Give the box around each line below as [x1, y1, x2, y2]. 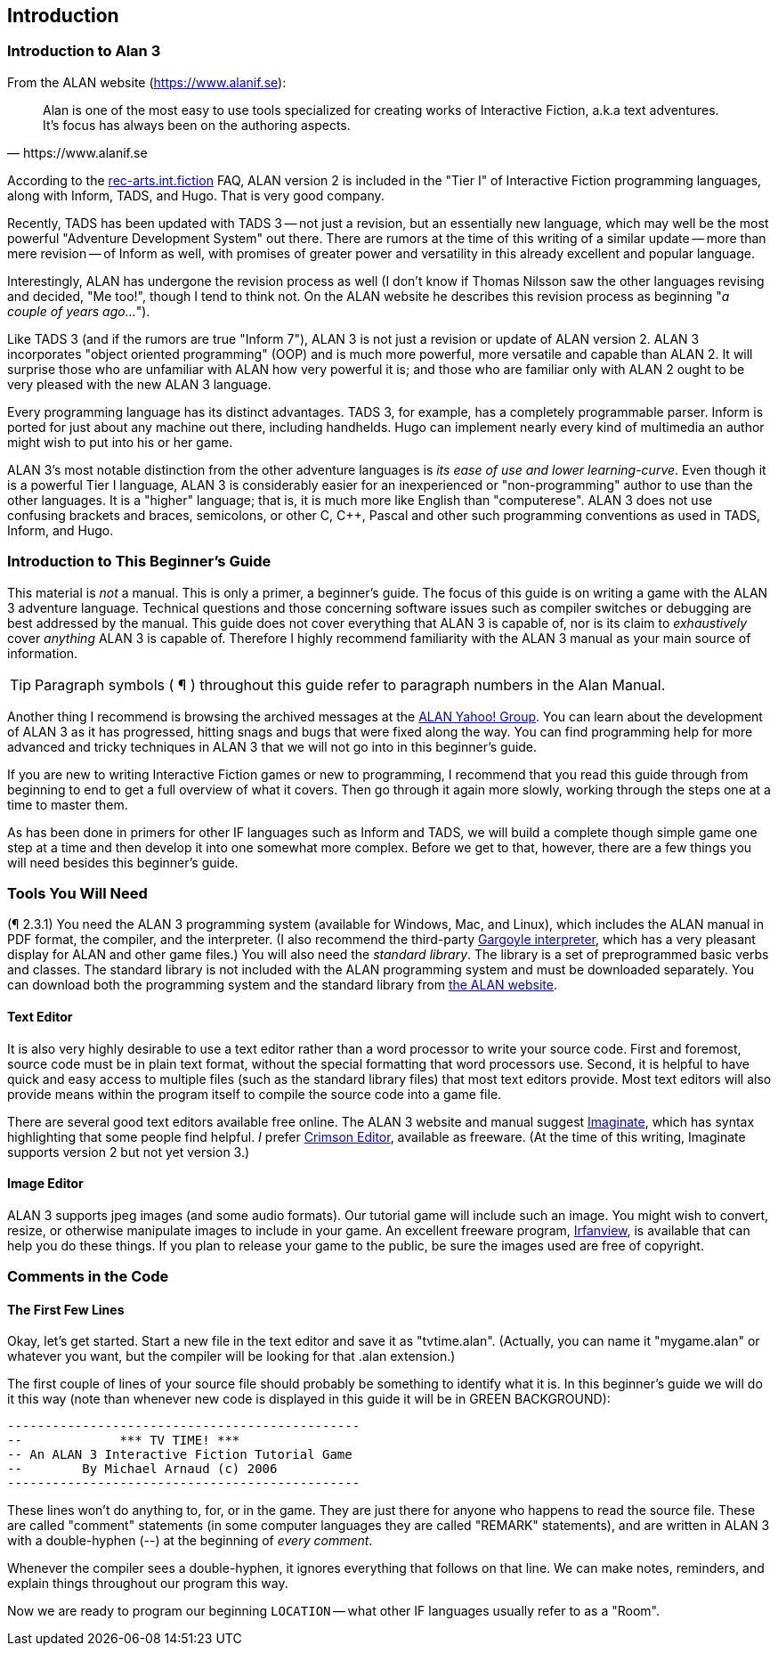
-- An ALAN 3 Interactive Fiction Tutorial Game [7, 1447, 353, 1462]
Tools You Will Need [7, 883, 148, 902]
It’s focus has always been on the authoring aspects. [43, 117, 351, 133]
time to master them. [7, 796, 128, 812]
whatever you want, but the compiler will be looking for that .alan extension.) [7, 1348, 456, 1364]
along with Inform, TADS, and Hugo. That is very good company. [7, 187, 385, 203]
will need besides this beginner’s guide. [7, 854, 239, 870]
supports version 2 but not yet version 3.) [7, 1144, 250, 1160]
